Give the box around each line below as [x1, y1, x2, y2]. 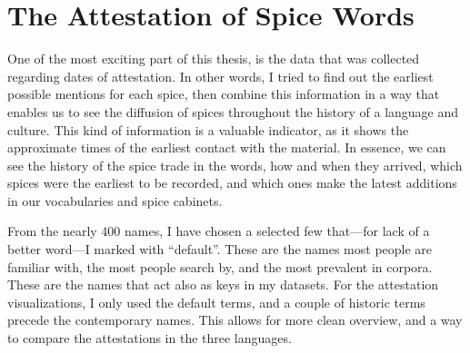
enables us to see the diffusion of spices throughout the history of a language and [7, 102, 459, 121]
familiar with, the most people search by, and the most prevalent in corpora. [7, 257, 433, 276]
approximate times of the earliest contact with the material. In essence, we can [7, 138, 446, 157]
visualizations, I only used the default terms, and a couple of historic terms [7, 292, 425, 311]
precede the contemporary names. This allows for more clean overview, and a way [7, 310, 463, 329]
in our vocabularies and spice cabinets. [7, 191, 223, 210]
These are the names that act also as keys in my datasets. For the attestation [7, 275, 439, 294]
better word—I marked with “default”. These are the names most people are [7, 240, 433, 259]
